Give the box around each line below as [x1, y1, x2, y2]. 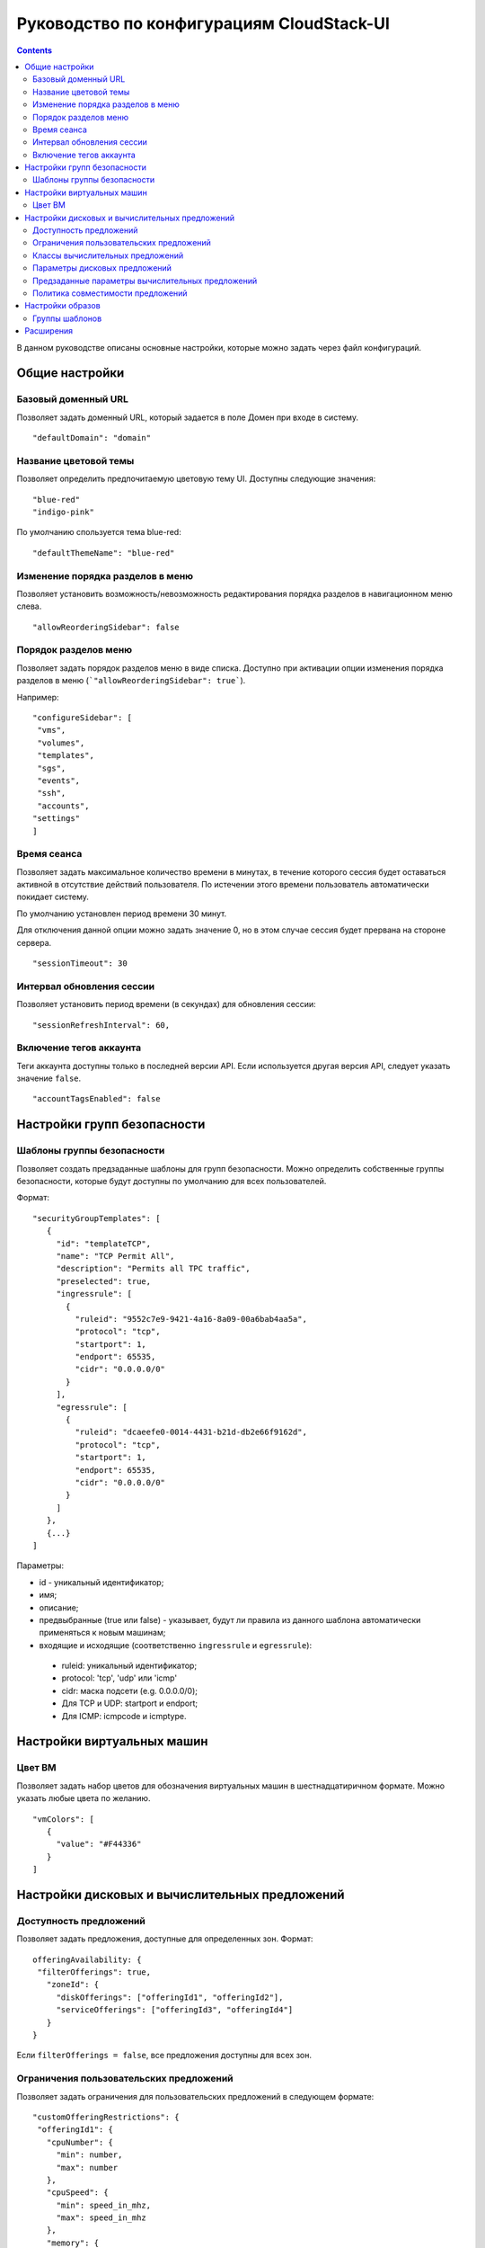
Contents [16, 45, 53, 56]
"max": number [56, 2163, 119, 2172]
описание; [39, 1601, 79, 1613]
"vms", [37, 725, 66, 736]
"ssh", [37, 788, 66, 798]
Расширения [24, 326, 74, 336]
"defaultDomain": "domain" [32, 433, 152, 443]
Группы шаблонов [32, 313, 102, 324]
